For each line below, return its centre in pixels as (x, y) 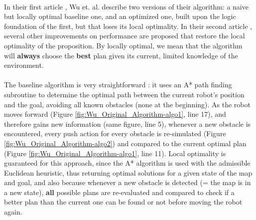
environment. (24, 65)
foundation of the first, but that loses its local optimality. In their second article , (128, 26)
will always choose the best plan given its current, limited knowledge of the (121, 55)
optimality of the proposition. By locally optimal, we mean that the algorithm (123, 45)
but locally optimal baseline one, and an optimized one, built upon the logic (120, 16)
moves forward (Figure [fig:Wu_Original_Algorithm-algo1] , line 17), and (115, 114)
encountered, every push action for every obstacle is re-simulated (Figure (115, 133)
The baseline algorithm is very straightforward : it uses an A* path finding (118, 85)
